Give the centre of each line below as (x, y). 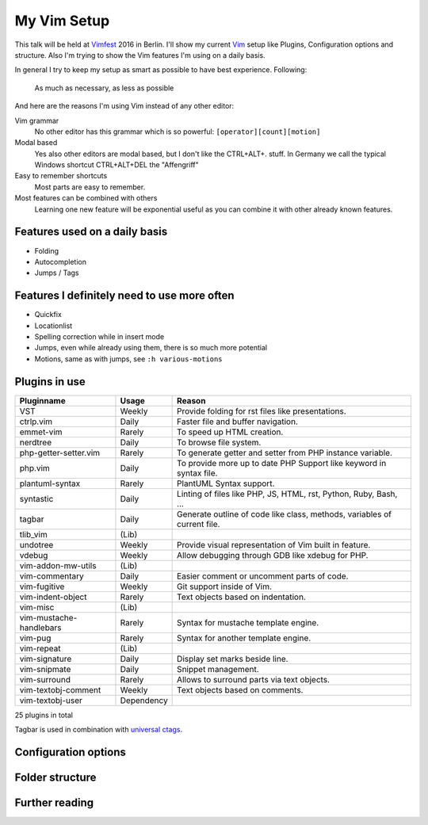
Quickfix (48, 315)
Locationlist (53, 326)
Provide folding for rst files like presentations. (262, 411)
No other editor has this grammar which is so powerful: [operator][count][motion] (178, 132)
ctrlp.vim (36, 422)
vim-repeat (40, 648)
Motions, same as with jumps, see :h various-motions (128, 359)
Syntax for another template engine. (244, 638)
